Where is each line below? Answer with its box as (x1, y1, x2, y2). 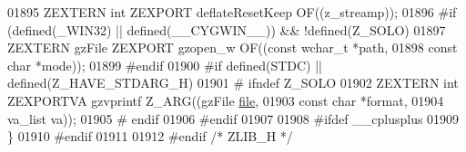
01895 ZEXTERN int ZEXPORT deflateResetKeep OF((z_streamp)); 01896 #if (7, 3, 457, 21)
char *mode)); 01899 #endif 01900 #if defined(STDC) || (7, 55, 322, 74)
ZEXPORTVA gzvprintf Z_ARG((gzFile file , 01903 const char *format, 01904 (7, 90, 444, 109)
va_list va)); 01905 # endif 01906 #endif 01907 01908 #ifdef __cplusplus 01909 (7, 109, 460, 128)
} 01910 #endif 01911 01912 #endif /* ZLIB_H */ (7, 127, 293, 146)
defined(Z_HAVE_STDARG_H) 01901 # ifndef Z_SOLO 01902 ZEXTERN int (7, 73, 459, 92)
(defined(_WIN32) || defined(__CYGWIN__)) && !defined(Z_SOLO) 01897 (7, 20, 446, 39)
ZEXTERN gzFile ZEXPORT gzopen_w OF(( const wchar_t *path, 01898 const (7, 38, 458, 57)
